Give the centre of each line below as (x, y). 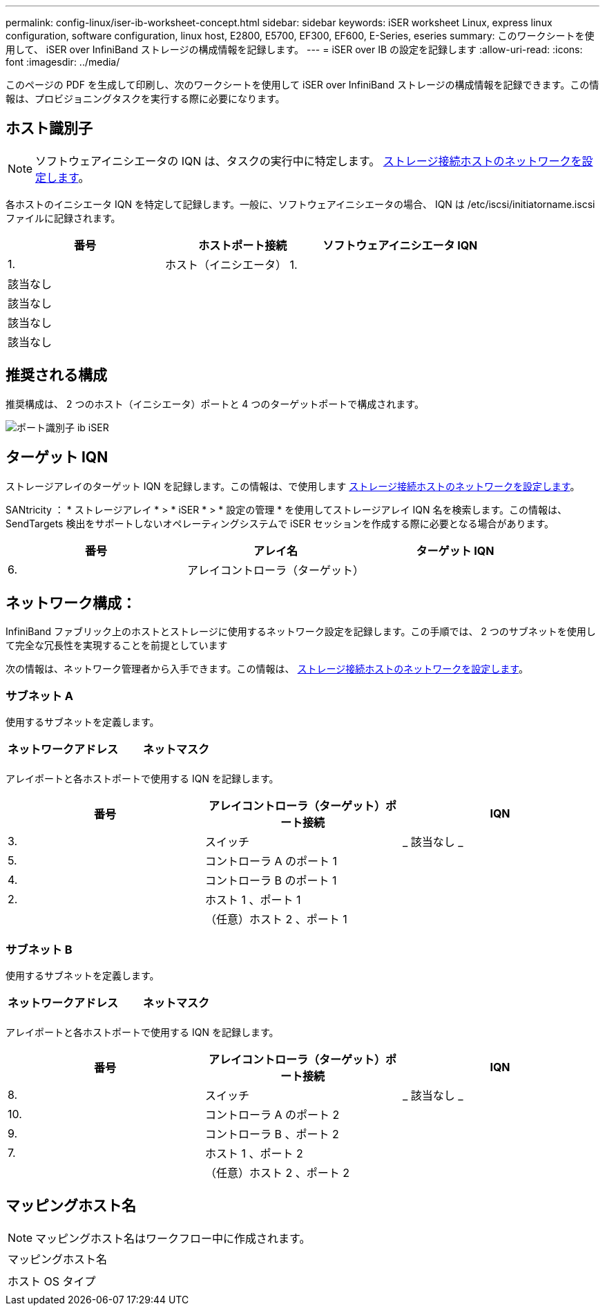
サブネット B (39, 949)
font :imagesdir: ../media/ (63, 62)
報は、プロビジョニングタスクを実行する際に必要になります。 (145, 98)
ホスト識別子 (49, 129)
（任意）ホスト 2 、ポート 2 (277, 1172)
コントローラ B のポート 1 (271, 881)
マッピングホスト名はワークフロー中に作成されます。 (173, 1238)
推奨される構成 (56, 375)
